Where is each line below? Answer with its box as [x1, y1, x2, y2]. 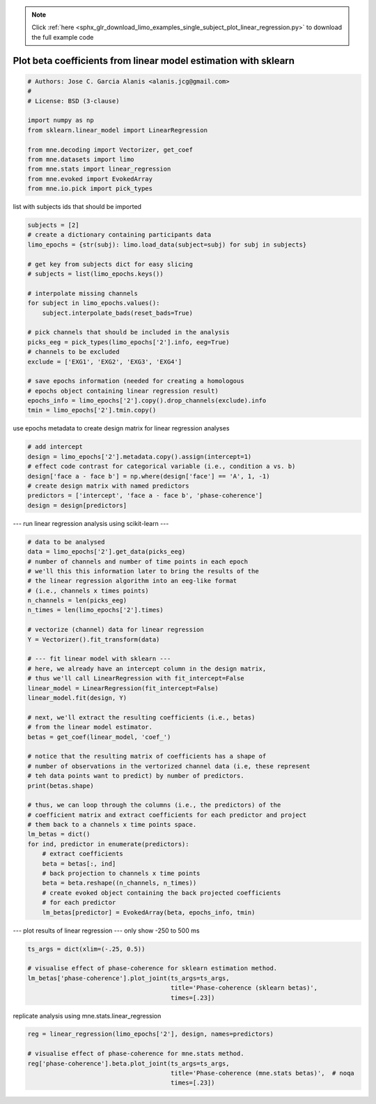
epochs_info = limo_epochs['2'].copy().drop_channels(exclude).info [27, 397, 267, 405]
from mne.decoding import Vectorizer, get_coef [27, 146, 193, 153]
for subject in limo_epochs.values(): [27, 300, 160, 307]
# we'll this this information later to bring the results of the [27, 567, 259, 575]
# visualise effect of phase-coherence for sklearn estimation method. [27, 965, 278, 972]
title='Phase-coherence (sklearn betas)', [171, 984, 318, 992]
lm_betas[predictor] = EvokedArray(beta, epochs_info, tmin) [42, 908, 256, 916]
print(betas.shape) [27, 782, 94, 790]
